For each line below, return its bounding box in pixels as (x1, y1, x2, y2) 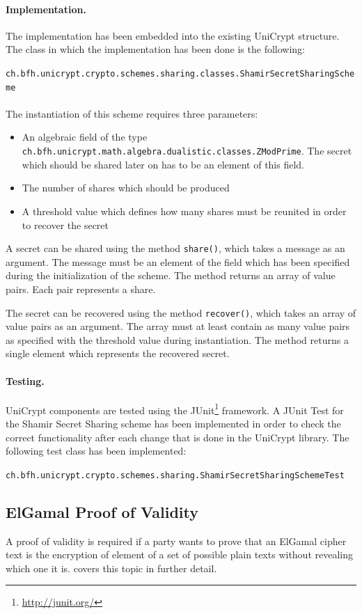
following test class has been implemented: (6, 443, 187, 458)
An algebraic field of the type (22, 129, 148, 144)
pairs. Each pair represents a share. (6, 281, 156, 296)
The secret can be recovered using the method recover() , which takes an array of (6, 305, 356, 320)
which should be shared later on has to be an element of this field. (22, 157, 305, 171)
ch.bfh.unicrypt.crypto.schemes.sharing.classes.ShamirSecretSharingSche (6, 68, 355, 79)
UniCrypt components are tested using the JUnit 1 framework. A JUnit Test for (6, 400, 344, 417)
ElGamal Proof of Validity (6, 501, 199, 522)
